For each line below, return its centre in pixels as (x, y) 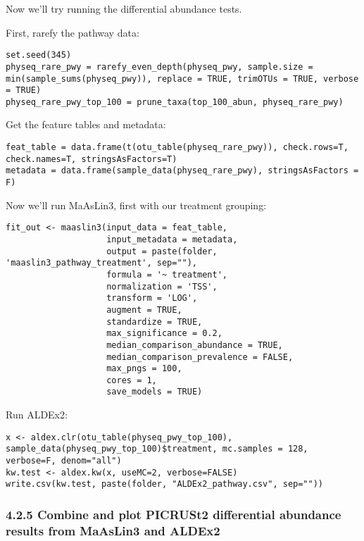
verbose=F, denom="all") (64, 461)
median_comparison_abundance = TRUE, (195, 345)
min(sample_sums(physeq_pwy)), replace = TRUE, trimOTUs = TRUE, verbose (182, 79)
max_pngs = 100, (144, 369)
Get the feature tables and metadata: (86, 124)
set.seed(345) (39, 55)
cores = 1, (132, 380)
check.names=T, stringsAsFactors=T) (92, 159)
